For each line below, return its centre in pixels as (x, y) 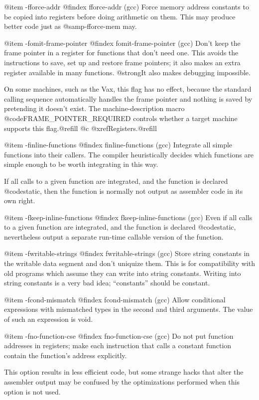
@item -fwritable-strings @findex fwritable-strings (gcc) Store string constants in (127, 253)
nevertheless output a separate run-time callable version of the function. (114, 236)
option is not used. (32, 391)
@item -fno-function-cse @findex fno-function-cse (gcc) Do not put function (119, 335)
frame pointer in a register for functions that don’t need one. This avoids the (121, 53)
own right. (20, 200)
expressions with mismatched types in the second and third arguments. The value (129, 309)
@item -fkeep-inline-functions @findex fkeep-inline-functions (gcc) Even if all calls (128, 217)
